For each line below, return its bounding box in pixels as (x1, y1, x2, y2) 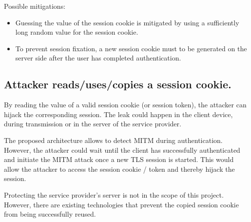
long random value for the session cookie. (15, 27, 138, 37)
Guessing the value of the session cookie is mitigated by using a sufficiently (15, 17, 239, 27)
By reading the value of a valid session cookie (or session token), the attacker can (4, 100, 247, 110)
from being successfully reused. (4, 209, 96, 219)
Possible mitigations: (4, 1, 66, 11)
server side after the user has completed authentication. (15, 53, 181, 63)
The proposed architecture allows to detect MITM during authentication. (4, 135, 223, 145)
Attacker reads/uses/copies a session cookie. (4, 77, 232, 92)
